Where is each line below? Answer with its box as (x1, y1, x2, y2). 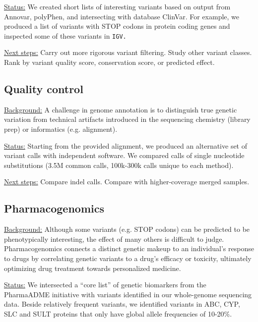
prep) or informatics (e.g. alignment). (4, 124, 118, 134)
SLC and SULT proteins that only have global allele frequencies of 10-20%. (4, 308, 232, 319)
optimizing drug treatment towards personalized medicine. (4, 263, 181, 273)
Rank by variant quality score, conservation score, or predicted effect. (4, 57, 215, 67)
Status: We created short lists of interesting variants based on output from (4, 1, 231, 11)
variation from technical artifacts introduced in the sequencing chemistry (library (4, 114, 251, 124)
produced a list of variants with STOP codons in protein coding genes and (4, 21, 230, 31)
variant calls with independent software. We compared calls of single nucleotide (4, 150, 245, 161)
